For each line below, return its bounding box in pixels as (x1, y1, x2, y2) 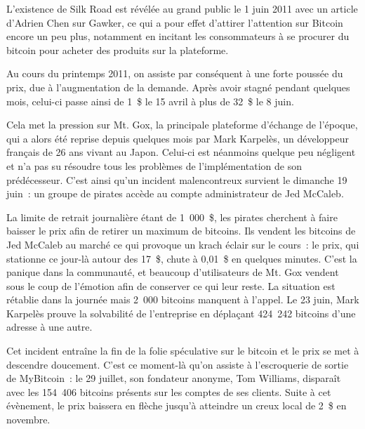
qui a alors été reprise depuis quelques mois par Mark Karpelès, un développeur (6, 131, 350, 145)
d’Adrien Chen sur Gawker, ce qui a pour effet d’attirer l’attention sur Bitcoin (6, 15, 343, 29)
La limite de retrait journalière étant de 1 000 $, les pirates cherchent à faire (6, 209, 338, 224)
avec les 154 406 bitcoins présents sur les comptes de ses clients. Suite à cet (6, 384, 331, 399)
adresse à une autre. (6, 319, 93, 334)
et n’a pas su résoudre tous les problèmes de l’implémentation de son (6, 158, 303, 173)
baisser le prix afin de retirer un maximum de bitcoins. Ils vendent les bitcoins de (6, 223, 356, 238)
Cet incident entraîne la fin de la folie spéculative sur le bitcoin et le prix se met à (6, 343, 359, 358)
